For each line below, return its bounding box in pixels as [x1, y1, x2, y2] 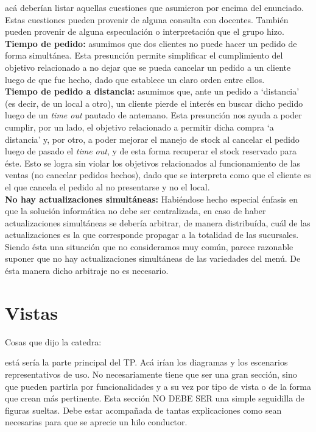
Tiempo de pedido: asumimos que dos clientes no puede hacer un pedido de [5, 37, 297, 49]
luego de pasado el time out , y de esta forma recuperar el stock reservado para [5, 145, 297, 157]
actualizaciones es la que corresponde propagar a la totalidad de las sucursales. [5, 228, 299, 241]
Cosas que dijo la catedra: [5, 335, 102, 348]
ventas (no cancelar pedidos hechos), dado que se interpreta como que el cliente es [5, 168, 311, 181]
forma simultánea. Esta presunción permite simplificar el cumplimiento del [5, 49, 283, 62]
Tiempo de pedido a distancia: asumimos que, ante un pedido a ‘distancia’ [5, 85, 300, 98]
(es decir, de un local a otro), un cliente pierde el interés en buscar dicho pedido [5, 96, 303, 109]
